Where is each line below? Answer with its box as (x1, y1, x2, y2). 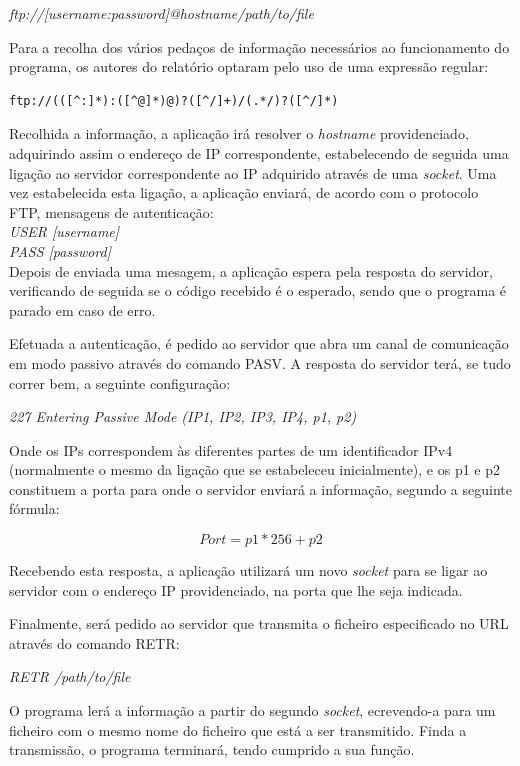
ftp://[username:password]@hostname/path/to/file (9, 3, 314, 23)
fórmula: (9, 498, 60, 519)
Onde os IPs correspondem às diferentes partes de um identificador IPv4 (9, 439, 453, 460)
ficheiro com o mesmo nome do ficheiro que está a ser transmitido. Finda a (9, 719, 467, 740)
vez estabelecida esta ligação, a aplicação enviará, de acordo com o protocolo (9, 182, 479, 203)
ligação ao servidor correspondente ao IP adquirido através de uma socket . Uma (9, 162, 497, 183)
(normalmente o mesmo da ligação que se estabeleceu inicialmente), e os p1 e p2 (9, 459, 501, 480)
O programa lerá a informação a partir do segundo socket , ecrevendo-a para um (9, 700, 496, 721)
